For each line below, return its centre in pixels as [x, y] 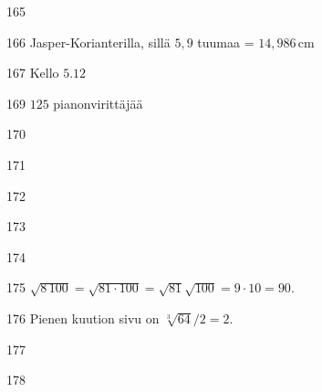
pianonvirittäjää [98, 103]
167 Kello [33, 73]
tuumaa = [226, 42]
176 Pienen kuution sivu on [83, 318]
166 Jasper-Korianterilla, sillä [88, 42]
